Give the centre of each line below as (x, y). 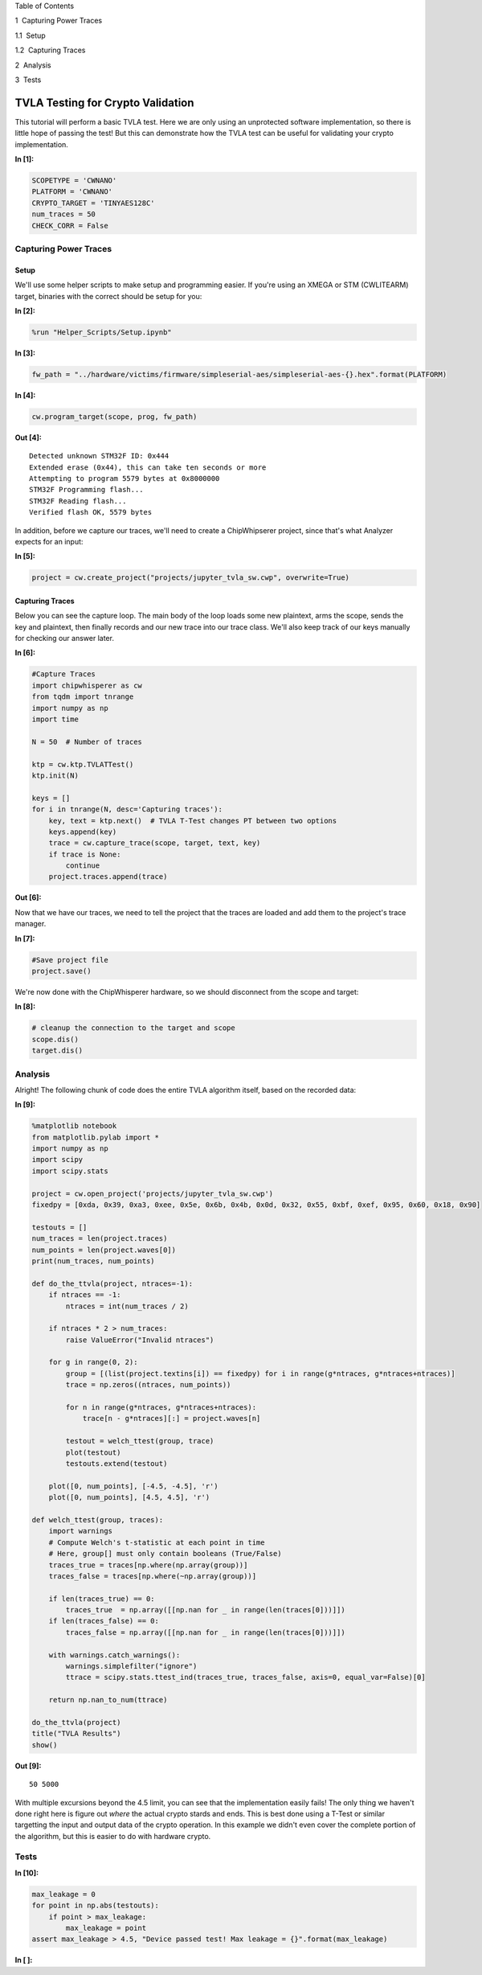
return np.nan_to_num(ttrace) (108, 1700)
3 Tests (28, 80)
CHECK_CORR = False (70, 226)
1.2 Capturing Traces (50, 50)
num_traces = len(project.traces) (100, 1239)
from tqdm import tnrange (83, 697)
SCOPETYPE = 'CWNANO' (74, 181)
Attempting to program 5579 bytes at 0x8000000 (125, 478)
